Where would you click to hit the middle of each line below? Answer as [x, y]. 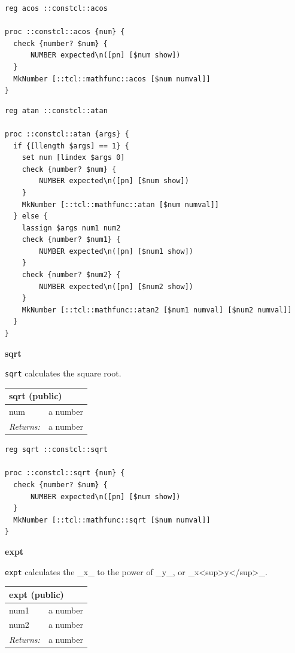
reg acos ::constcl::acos [56, 8]
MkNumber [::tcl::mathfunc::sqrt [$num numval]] [112, 520]
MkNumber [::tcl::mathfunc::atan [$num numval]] [120, 204]
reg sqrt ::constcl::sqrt [56, 450]
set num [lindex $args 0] [73, 158]
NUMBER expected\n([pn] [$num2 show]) [116, 286]
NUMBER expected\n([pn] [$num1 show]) [116, 251]
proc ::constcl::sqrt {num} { [65, 473]
